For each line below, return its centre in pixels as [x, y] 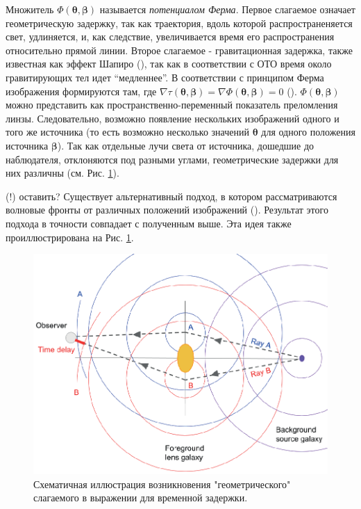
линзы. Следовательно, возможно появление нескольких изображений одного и [173, 118]
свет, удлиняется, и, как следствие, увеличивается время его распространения [170, 37]
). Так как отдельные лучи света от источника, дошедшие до [186, 145]
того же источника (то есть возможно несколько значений [127, 132]
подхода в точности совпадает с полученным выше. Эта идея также [149, 223]
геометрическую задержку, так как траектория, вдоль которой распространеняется [179, 23]
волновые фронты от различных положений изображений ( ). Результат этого [167, 210]
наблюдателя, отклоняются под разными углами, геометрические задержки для [172, 159]
